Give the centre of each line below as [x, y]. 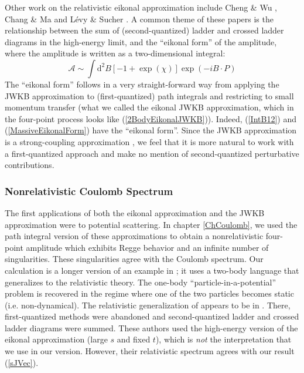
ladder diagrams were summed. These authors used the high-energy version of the [151, 327]
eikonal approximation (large [56, 339]
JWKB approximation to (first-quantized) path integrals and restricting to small [149, 95]
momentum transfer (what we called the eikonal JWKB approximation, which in [149, 107]
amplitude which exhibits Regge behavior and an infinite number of [147, 247]
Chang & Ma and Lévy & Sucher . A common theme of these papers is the [139, 19]
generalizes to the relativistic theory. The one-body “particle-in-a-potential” [141, 282]
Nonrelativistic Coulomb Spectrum [89, 191]
